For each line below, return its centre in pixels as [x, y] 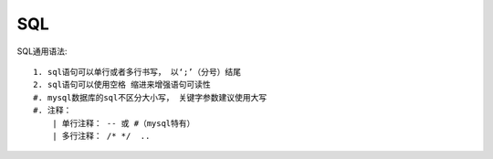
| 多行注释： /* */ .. [101, 136]
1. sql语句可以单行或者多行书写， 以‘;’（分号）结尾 [137, 72]
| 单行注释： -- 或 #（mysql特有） [123, 123]
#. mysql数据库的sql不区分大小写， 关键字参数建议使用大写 [150, 97]
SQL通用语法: [42, 51]
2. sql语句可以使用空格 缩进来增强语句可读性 [122, 85]
